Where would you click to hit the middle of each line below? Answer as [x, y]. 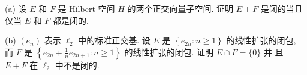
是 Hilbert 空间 [86, 8]
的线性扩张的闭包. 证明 [169, 51]
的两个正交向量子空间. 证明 [180, 8]
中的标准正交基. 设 [114, 40]
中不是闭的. [77, 65]
